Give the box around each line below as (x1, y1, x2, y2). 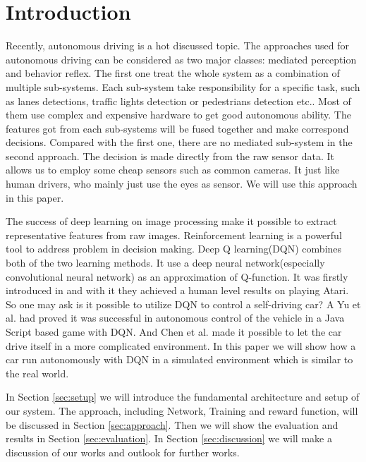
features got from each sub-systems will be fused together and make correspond (6, 121, 349, 135)
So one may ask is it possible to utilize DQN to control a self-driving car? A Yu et (6, 296, 361, 311)
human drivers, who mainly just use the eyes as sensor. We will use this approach (6, 176, 358, 191)
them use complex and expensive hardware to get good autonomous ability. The (6, 107, 351, 122)
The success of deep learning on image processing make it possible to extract (6, 214, 337, 229)
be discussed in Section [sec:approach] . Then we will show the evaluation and (6, 417, 338, 432)
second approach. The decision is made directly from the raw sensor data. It (6, 148, 335, 163)
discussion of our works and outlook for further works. (6, 444, 240, 459)
